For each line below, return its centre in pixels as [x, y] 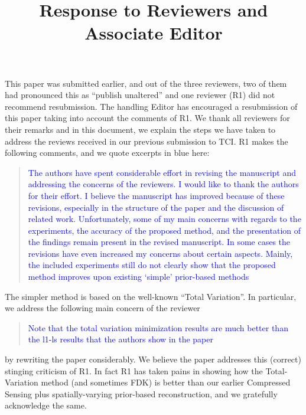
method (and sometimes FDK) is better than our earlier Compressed [166, 382]
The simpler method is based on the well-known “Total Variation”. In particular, [151, 296]
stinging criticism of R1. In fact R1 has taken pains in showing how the [134, 370]
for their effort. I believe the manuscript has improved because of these [156, 195]
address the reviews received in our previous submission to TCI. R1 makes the [147, 141]
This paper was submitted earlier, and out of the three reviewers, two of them [146, 83]
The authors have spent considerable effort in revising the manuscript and [162, 172]
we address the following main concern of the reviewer [102, 308]
